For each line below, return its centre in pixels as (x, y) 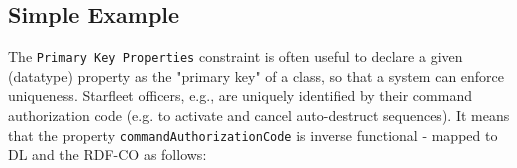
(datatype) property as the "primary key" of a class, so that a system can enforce (256, 75)
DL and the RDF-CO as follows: (107, 154)
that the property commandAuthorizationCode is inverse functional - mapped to (253, 134)
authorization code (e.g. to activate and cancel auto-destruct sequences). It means (259, 115)
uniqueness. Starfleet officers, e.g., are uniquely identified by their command (240, 95)
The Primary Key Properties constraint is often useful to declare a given (235, 56)
